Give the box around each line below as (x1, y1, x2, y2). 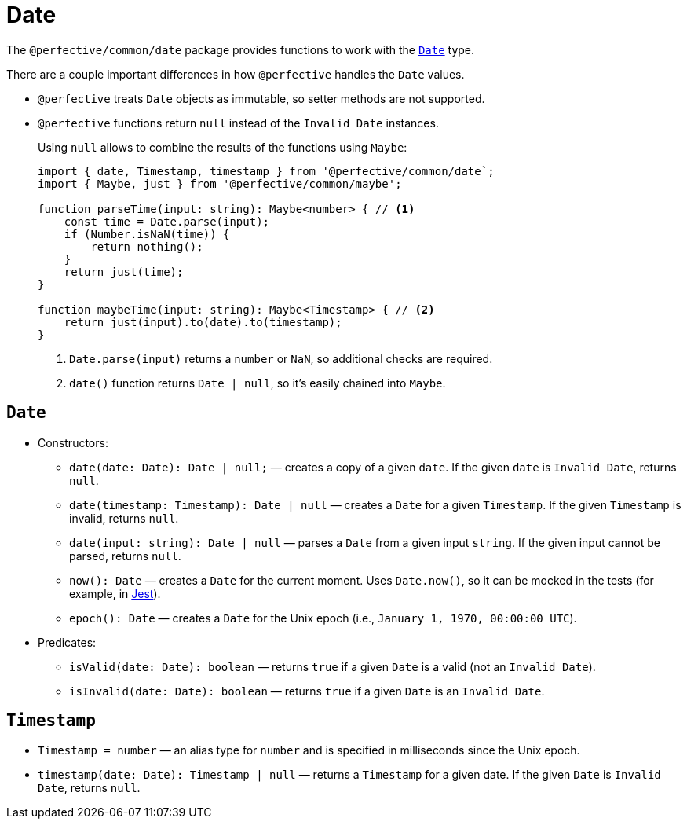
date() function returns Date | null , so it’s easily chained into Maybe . (69, 376, 446, 390)
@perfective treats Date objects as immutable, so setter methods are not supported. (38, 91, 485, 105)
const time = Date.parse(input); (64, 214, 270, 228)
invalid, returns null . (69, 511, 179, 525)
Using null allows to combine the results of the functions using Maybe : (38, 140, 407, 154)
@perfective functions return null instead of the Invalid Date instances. (38, 115, 439, 130)
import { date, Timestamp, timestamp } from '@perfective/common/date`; (38, 164, 495, 178)
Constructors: (38, 435, 108, 449)
